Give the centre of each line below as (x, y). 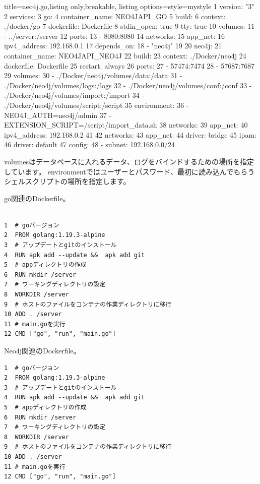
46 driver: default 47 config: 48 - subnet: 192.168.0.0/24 (89, 144)
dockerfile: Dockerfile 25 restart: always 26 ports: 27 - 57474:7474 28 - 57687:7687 (129, 65)
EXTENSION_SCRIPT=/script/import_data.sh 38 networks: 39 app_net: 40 (126, 125)
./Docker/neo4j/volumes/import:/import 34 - (74, 95)
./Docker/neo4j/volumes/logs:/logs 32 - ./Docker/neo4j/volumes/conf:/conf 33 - (128, 85)
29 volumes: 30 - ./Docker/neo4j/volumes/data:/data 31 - (93, 75)
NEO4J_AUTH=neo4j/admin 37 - (58, 115)
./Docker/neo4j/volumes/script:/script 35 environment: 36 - (96, 105)
